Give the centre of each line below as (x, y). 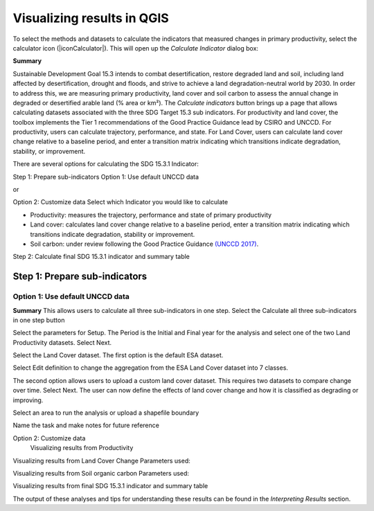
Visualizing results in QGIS (91, 18)
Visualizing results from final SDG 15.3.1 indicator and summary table (110, 486)
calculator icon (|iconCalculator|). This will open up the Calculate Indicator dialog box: (136, 48)
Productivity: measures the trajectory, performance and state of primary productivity (151, 215)
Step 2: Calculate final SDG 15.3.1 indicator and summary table (101, 257)
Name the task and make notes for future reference (86, 425)
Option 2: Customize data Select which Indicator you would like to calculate (121, 202)
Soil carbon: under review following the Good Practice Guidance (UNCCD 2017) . (144, 244)
